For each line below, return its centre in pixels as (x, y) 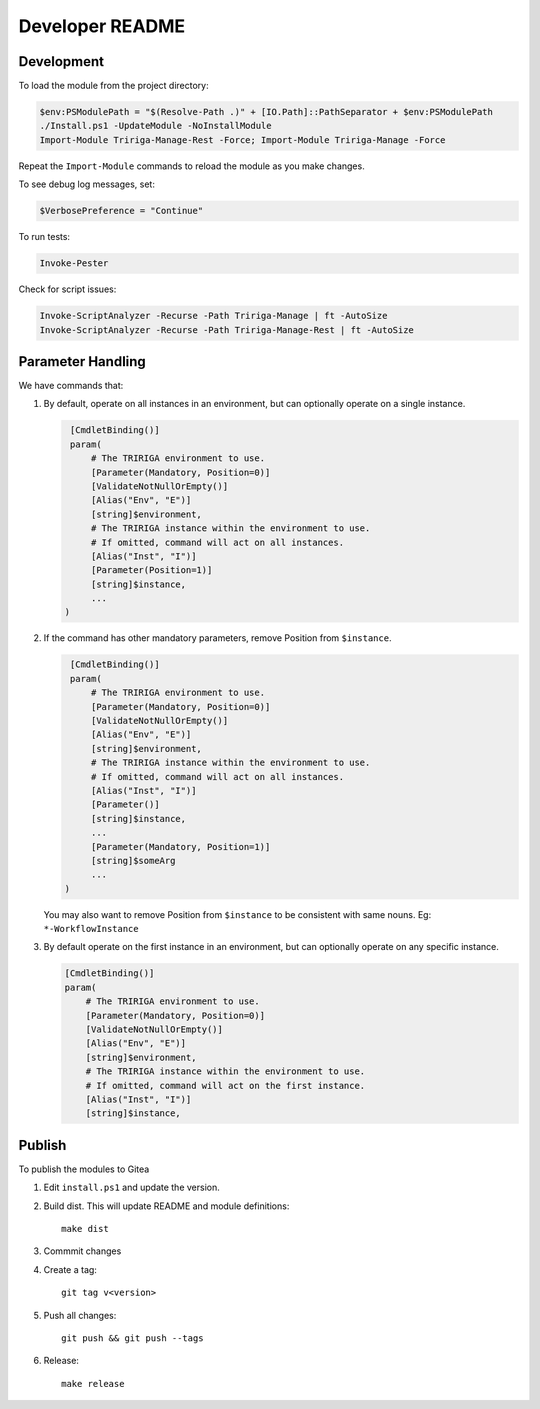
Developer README (102, 26)
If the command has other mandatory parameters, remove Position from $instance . (217, 638)
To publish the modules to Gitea (84, 1169)
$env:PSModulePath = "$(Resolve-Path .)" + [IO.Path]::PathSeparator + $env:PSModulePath (266, 112)
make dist (85, 1229)
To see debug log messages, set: (86, 184)
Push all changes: (80, 1315)
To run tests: (44, 237)
